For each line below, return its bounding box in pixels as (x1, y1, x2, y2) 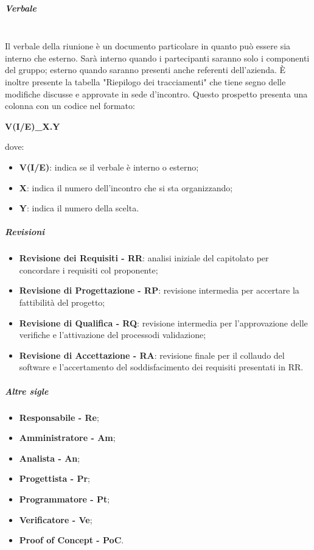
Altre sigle (5, 384, 49, 397)
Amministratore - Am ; (19, 431, 116, 444)
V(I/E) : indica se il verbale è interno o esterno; (19, 160, 199, 173)
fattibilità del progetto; (19, 296, 105, 309)
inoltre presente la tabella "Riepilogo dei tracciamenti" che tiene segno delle (5, 75, 286, 88)
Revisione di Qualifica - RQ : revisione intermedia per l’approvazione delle (19, 316, 308, 329)
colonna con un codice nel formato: (5, 99, 135, 112)
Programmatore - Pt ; (19, 492, 110, 505)
